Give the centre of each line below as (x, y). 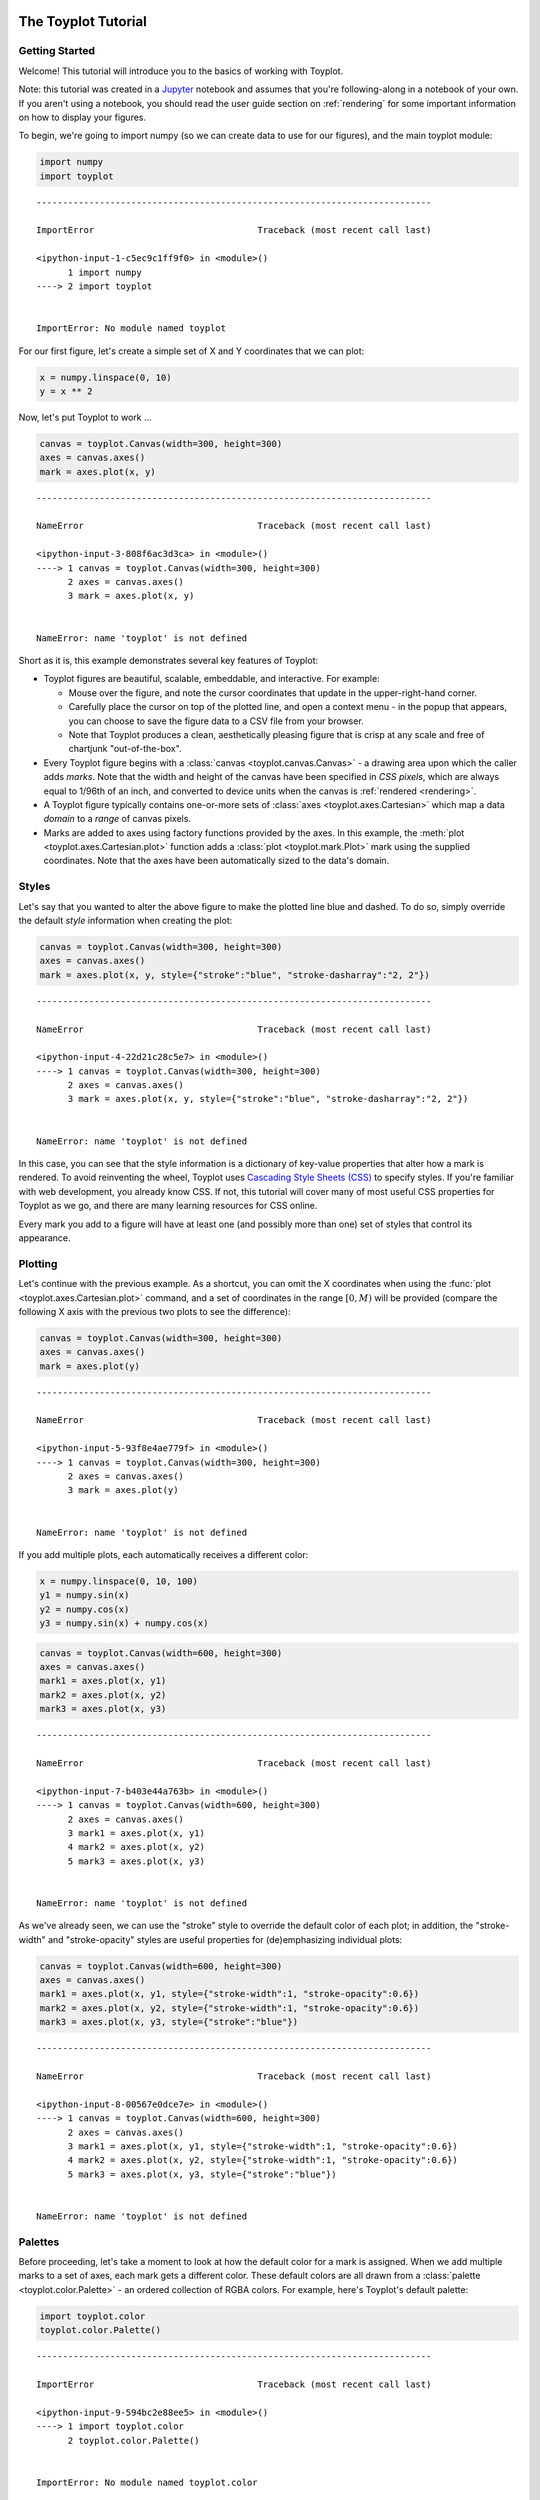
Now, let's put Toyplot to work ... (85, 417)
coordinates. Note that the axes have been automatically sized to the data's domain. (216, 861)
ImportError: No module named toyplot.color (147, 2482)
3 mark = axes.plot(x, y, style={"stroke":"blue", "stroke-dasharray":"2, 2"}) (268, 1099)
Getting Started (56, 51)
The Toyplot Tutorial (82, 21)
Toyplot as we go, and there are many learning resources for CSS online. (168, 1206)
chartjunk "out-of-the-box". (125, 749)
